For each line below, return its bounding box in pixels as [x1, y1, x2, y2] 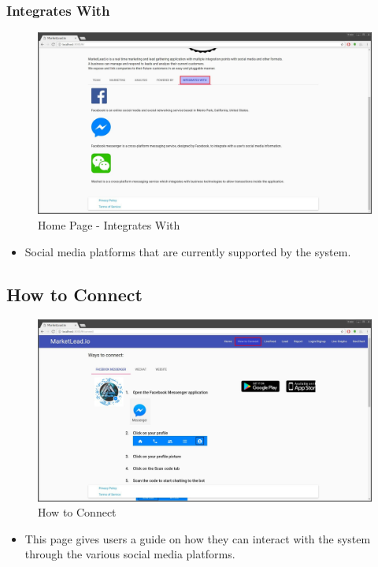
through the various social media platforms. [24, 546, 235, 562]
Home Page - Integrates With [38, 217, 180, 233]
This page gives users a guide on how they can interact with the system [24, 530, 371, 546]
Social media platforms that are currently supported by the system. [24, 243, 351, 259]
